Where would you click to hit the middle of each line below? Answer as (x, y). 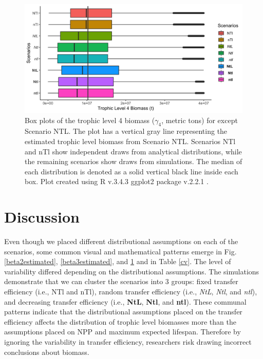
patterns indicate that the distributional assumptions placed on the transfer (123, 312)
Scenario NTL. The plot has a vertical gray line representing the (126, 131)
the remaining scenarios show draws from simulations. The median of (134, 161)
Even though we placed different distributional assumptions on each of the (121, 241)
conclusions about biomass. (47, 352)
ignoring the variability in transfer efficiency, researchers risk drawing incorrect (128, 342)
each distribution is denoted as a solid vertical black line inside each (131, 171)
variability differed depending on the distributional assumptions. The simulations (132, 271)
